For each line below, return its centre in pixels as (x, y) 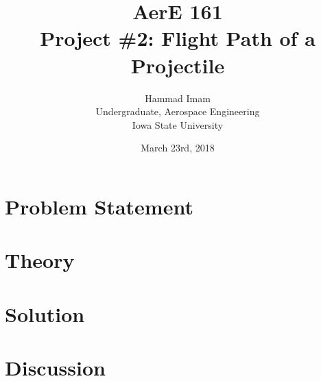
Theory (40, 260)
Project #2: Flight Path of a (178, 38)
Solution (45, 314)
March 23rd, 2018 (178, 148)
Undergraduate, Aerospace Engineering (178, 111)
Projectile (178, 65)
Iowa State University (178, 124)
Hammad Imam (178, 98)
